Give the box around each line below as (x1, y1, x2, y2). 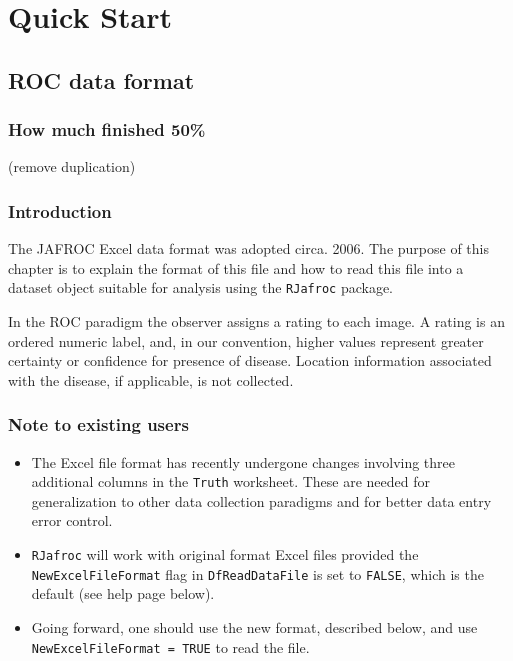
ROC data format (8, 64, 195, 95)
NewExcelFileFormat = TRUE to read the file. (31, 636, 310, 657)
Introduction (8, 198, 112, 223)
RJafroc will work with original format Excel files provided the (31, 544, 419, 565)
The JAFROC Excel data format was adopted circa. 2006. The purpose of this (8, 238, 489, 259)
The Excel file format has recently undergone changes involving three (31, 451, 456, 472)
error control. (31, 510, 113, 531)
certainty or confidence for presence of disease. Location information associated (8, 350, 492, 371)
